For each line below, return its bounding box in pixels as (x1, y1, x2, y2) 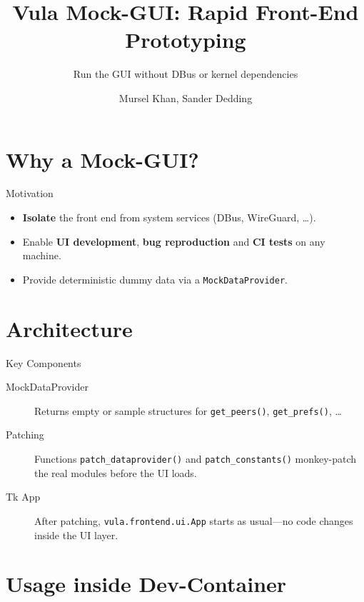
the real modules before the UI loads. (34, 465, 197, 480)
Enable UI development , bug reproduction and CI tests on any (22, 234, 325, 249)
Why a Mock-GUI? (6, 144, 199, 174)
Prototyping (125, 25, 246, 54)
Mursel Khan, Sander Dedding (118, 90, 253, 105)
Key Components (6, 355, 81, 370)
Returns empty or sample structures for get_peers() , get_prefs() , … (34, 403, 342, 418)
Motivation (6, 186, 54, 201)
